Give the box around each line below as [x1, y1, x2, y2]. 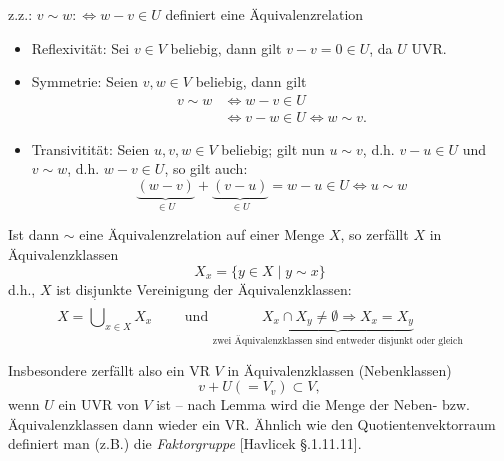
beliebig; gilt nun [221, 138, 325, 159]
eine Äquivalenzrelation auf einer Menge [79, 224, 325, 245]
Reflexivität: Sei [31, 37, 130, 58]
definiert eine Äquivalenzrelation [165, 4, 364, 24]
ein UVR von [58, 394, 139, 415]
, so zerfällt [340, 224, 409, 245]
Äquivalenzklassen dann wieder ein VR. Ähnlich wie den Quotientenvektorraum [8, 413, 496, 434]
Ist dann [8, 224, 60, 245]
